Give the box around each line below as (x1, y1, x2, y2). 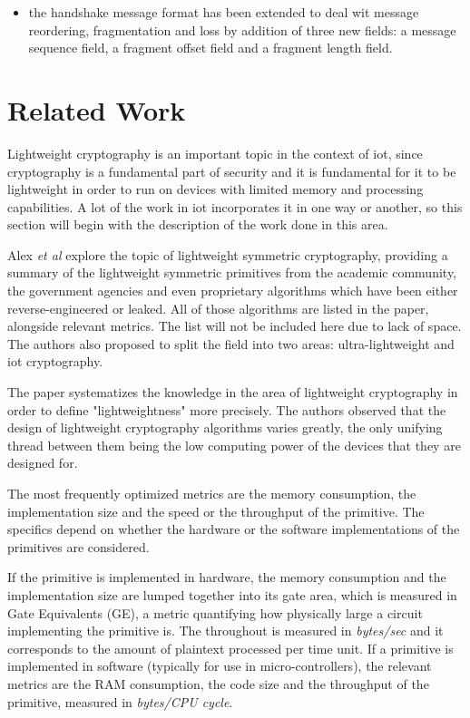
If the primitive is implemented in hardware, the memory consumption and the (7, 568, 446, 587)
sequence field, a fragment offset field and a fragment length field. (28, 38, 393, 57)
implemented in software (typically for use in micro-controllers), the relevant (7, 656, 432, 675)
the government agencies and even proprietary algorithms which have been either (7, 281, 458, 300)
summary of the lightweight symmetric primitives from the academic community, (7, 263, 457, 282)
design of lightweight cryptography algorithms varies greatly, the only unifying (7, 418, 443, 437)
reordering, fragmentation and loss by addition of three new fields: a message (28, 20, 456, 39)
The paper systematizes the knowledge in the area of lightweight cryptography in (7, 383, 458, 402)
